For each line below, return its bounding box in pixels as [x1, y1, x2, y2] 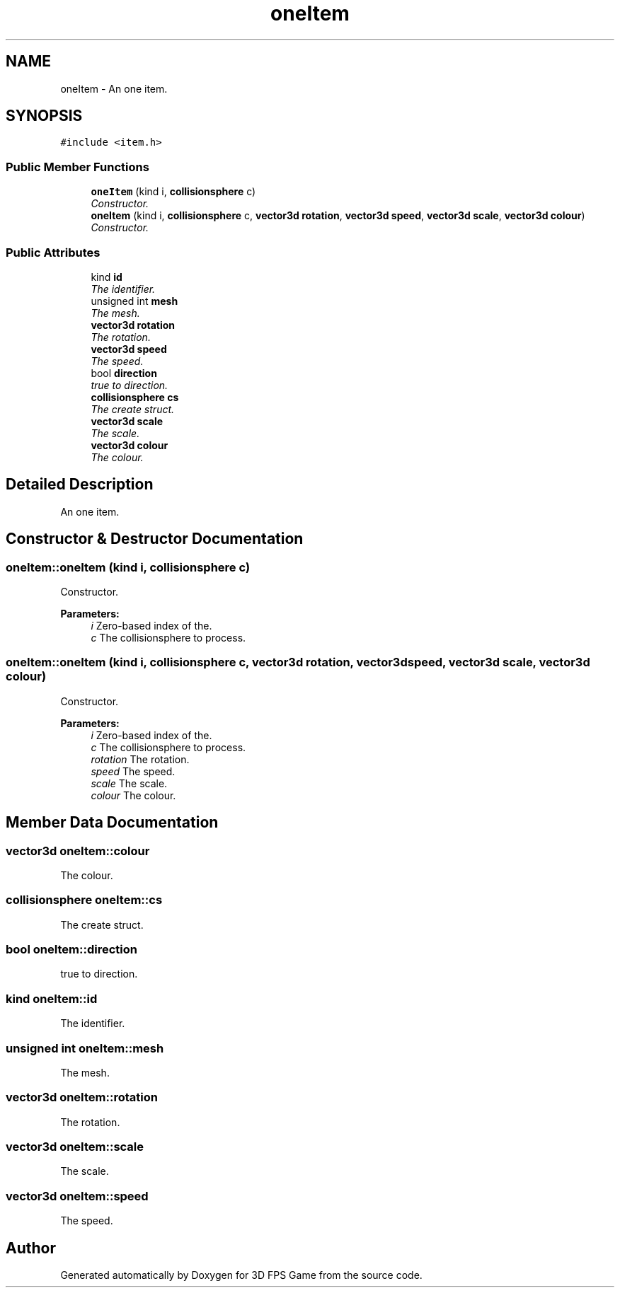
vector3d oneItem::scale [6, 1140, 144, 1154]
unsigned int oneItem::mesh [6, 1040, 164, 1055]
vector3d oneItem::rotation [6, 1090, 158, 1105]
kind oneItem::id [6, 991, 98, 1006]
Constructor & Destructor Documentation [6, 530, 304, 548]
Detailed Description [6, 475, 154, 494]
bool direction [91, 366, 157, 379]
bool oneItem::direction [6, 942, 137, 957]
